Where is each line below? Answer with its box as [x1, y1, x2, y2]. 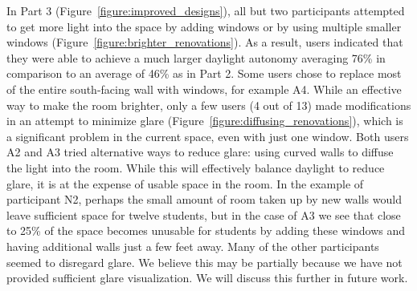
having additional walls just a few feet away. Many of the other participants [6, 237, 379, 254]
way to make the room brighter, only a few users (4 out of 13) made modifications [6, 96, 411, 113]
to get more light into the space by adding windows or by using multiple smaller [6, 18, 402, 34]
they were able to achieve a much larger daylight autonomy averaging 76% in [6, 49, 386, 66]
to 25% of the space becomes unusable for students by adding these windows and [6, 222, 405, 239]
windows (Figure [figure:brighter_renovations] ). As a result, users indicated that [6, 34, 403, 51]
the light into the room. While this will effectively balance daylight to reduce [6, 159, 385, 176]
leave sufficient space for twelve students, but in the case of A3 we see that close [6, 206, 401, 223]
